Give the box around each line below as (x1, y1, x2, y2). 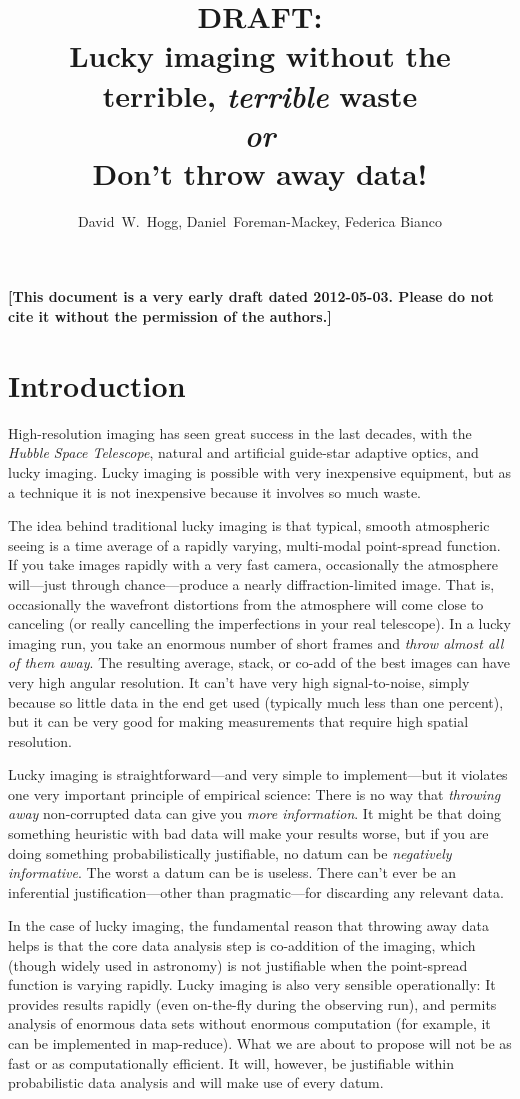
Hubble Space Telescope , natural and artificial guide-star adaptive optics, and (8, 442, 479, 463)
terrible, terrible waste (102, 74, 418, 116)
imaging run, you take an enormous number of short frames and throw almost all (8, 632, 504, 653)
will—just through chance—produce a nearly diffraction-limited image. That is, (8, 573, 495, 594)
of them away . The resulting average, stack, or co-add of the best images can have (8, 652, 510, 673)
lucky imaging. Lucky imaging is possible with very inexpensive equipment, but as (8, 461, 512, 482)
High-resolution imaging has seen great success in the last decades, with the (8, 422, 472, 443)
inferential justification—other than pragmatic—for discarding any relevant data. (8, 881, 504, 902)
